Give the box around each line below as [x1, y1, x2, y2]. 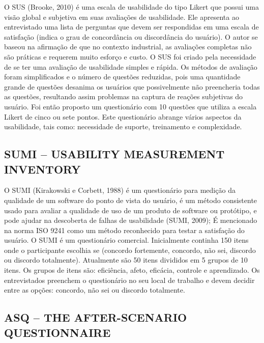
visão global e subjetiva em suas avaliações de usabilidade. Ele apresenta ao [4, 11, 239, 22]
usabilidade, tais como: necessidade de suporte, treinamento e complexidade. [4, 121, 242, 132]
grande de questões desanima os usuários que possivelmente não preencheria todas [4, 81, 260, 92]
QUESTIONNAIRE [4, 324, 111, 340]
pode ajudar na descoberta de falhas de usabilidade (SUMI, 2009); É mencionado [4, 215, 257, 225]
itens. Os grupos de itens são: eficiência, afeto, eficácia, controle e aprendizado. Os [4, 265, 260, 275]
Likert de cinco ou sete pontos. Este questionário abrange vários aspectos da [4, 111, 242, 122]
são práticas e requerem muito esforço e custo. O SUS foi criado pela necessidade [4, 51, 256, 62]
